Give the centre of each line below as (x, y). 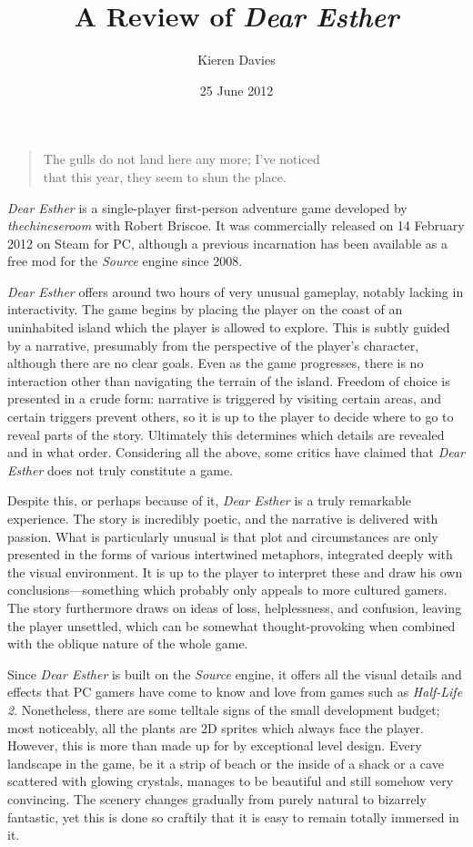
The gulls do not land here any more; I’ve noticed (181, 159)
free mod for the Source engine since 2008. (125, 261)
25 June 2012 (236, 90)
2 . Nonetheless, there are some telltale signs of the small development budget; (224, 709)
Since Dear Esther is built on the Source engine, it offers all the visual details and (235, 674)
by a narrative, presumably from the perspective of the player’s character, (213, 345)
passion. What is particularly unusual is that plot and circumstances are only (223, 536)
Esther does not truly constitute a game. (121, 469)
